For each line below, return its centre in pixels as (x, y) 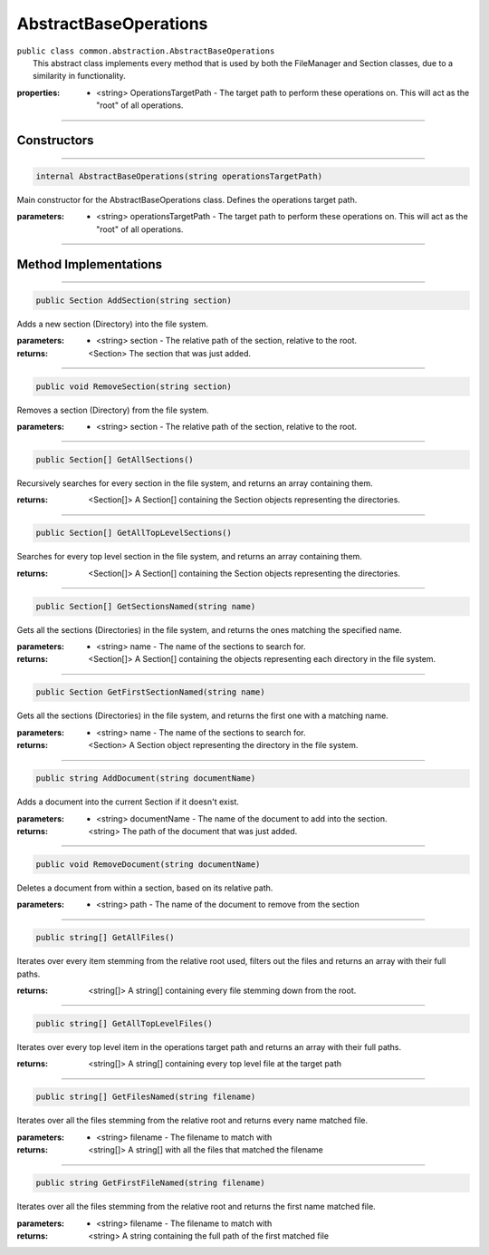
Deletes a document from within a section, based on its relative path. (145, 888)
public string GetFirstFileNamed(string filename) (151, 1183)
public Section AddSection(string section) (134, 300)
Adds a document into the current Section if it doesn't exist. (128, 802)
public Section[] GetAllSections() (115, 459)
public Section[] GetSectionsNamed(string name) (146, 606)
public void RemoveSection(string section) (134, 386)
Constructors (55, 140)
